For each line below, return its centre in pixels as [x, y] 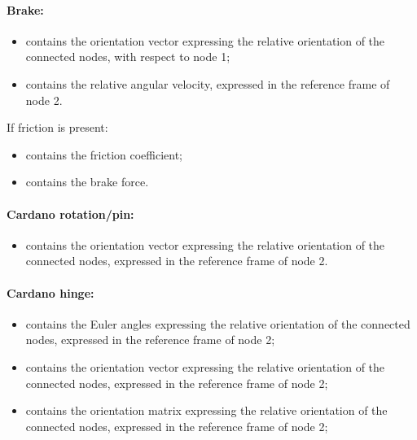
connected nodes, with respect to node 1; [128, 57]
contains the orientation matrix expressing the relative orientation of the [206, 410]
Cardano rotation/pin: [70, 213]
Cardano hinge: [50, 292]
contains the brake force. [87, 182]
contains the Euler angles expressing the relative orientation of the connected [218, 323]
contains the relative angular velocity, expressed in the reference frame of [208, 83]
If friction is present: [57, 127]
